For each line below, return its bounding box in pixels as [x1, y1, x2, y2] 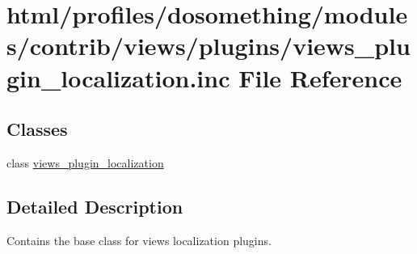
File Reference [238, 61, 402, 94]
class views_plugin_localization [6, 154, 164, 171]
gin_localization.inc [6, 61, 230, 94]
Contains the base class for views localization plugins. [6, 231, 272, 248]
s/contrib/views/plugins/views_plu [6, 29, 411, 62]
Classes [6, 116, 68, 142]
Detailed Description [6, 193, 183, 218]
